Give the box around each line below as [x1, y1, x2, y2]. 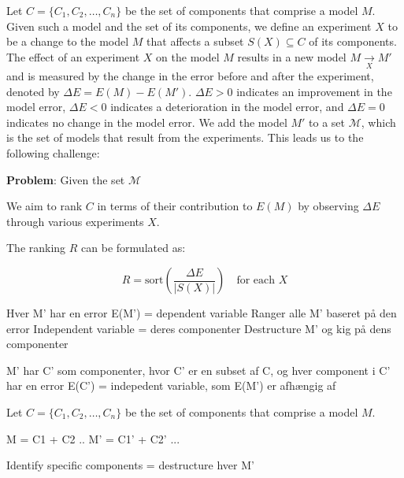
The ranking [6, 239, 66, 256]
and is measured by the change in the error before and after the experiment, [6, 68, 374, 84]
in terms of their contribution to [97, 198, 253, 214]
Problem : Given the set [6, 171, 125, 187]
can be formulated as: [81, 239, 186, 256]
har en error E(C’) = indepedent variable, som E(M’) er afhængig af [6, 377, 336, 394]
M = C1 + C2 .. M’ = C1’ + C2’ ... [6, 430, 180, 447]
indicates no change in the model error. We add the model [6, 113, 287, 130]
